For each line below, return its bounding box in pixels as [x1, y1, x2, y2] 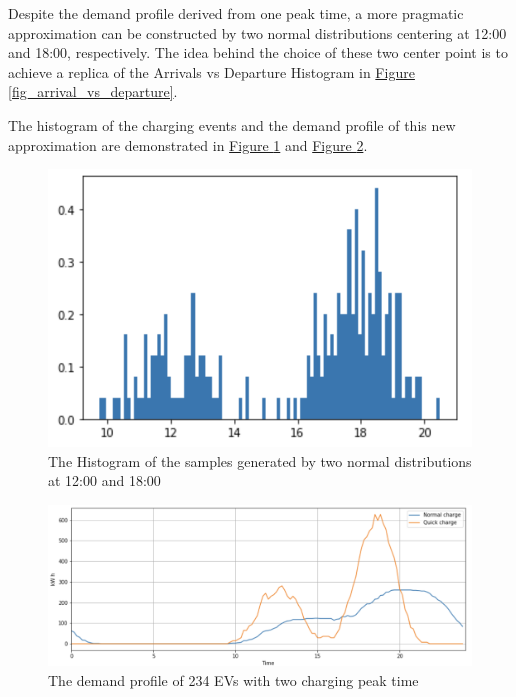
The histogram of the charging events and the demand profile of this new [8, 114, 456, 135]
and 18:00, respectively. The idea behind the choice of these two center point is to [8, 42, 508, 63]
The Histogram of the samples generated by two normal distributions [48, 450, 472, 471]
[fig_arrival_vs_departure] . [8, 81, 178, 102]
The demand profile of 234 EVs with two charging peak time [48, 669, 419, 690]
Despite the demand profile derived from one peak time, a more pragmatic [8, 3, 464, 23]
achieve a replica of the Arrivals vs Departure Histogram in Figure [8, 61, 415, 82]
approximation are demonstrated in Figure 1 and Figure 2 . [8, 134, 368, 155]
